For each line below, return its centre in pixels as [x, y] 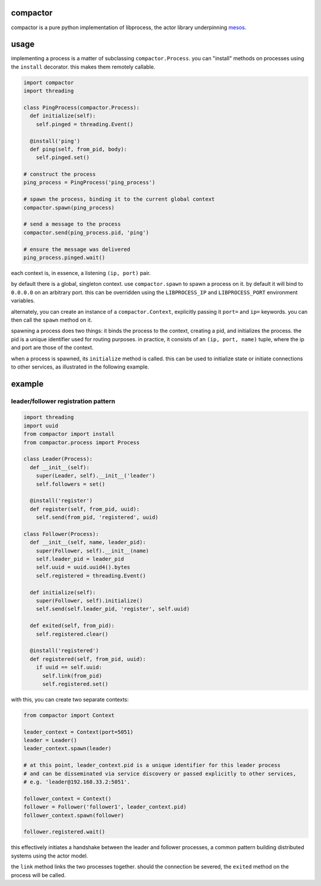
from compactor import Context [69, 715]
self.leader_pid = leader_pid [80, 559]
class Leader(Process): [58, 459]
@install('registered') [64, 651]
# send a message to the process [72, 224]
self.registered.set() [75, 684]
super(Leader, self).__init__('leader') [96, 476]
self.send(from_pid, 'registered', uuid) [97, 517]
